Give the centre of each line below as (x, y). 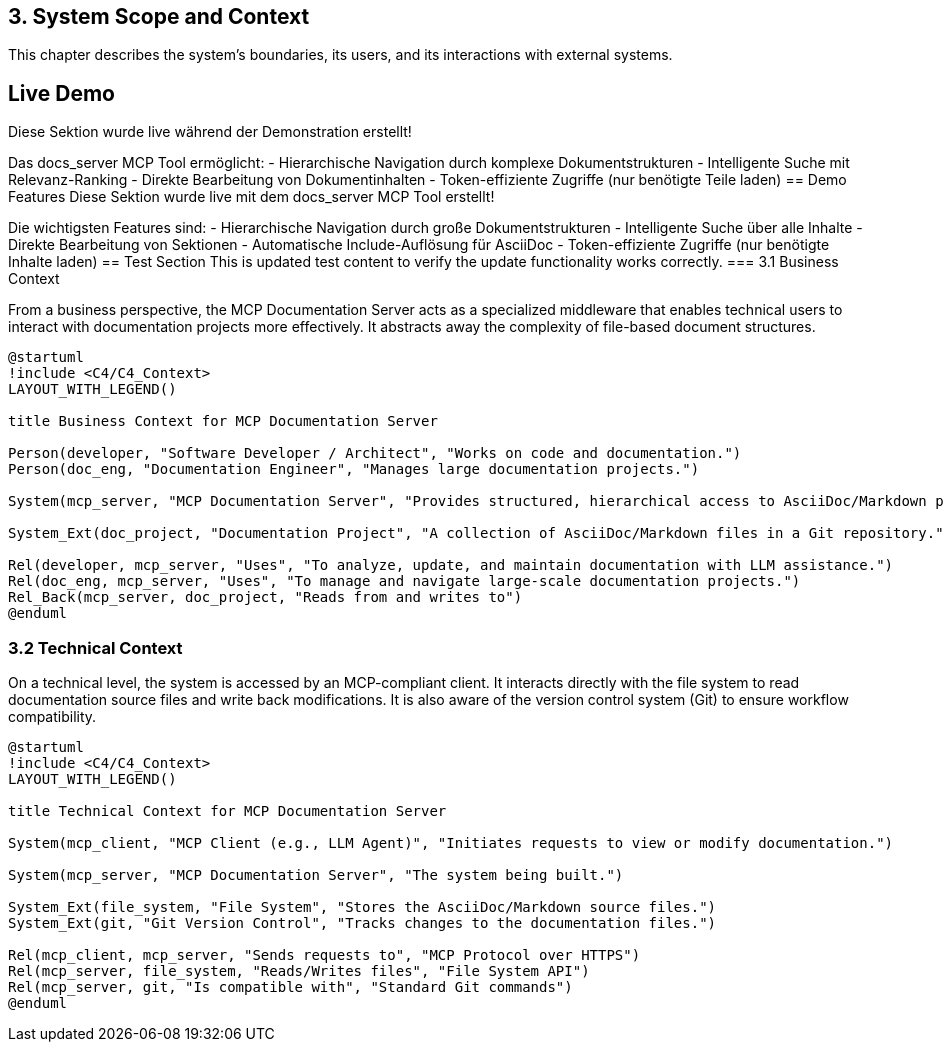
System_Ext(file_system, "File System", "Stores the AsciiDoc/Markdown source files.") (362, 907)
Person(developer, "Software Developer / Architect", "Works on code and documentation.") (375, 453)
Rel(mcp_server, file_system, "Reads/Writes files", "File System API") (299, 971)
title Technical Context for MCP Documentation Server (227, 811)
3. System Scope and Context (159, 16)
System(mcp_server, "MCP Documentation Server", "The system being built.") (316, 875)
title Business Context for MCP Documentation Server (223, 421)
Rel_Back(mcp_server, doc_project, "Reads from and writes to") (265, 597)
